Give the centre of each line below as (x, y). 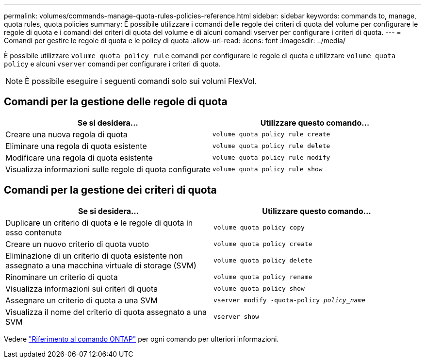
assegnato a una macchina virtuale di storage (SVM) (101, 265)
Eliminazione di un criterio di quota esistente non (94, 255)
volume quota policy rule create (271, 134)
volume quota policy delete (263, 261)
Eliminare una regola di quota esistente (76, 146)
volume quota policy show (259, 289)
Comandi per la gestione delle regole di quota (116, 102)
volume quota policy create (263, 244)
